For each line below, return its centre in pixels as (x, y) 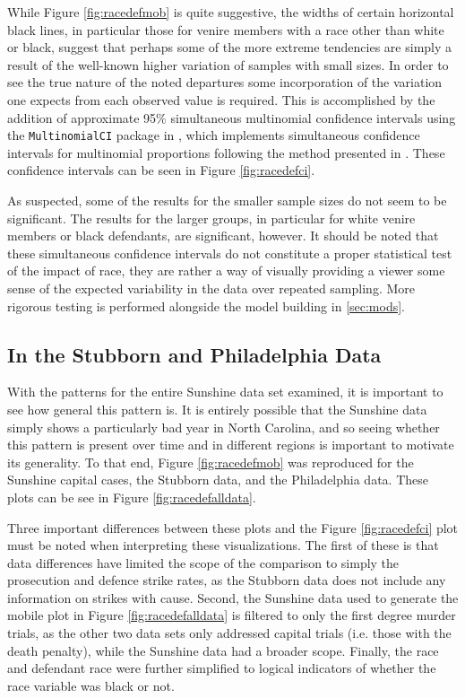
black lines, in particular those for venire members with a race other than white (226, 29)
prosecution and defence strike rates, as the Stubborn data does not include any (227, 580)
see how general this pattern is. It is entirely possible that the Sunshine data (217, 409)
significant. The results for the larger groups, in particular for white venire (211, 218)
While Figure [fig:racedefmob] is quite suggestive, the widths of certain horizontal (231, 12)
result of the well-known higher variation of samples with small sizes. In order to (228, 64)
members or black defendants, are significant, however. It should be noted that (223, 236)
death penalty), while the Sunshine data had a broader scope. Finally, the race (223, 650)
